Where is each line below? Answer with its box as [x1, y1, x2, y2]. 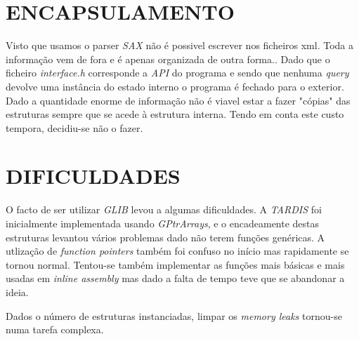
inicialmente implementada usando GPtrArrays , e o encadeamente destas [6, 216, 320, 230]
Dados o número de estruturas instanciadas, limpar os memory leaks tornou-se [6, 308, 342, 323]
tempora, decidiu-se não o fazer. [6, 120, 143, 135]
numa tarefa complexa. [6, 322, 104, 337]
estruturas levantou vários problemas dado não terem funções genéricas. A [6, 229, 325, 244]
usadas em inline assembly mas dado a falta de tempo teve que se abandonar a [6, 271, 345, 286]
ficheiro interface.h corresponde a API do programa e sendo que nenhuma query [6, 65, 349, 80]
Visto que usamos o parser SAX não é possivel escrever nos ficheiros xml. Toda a [6, 38, 354, 53]
